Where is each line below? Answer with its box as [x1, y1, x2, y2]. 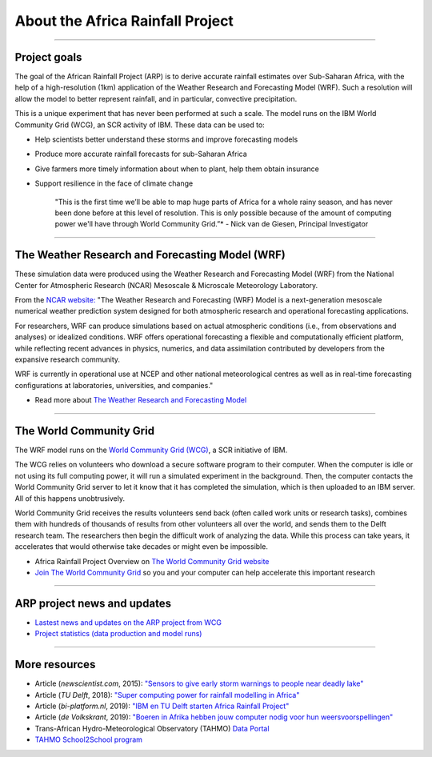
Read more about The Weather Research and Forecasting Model [34, 395, 247, 405]
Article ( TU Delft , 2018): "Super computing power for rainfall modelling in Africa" [34, 690, 300, 699]
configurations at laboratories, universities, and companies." [14, 380, 214, 390]
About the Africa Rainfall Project [14, 12, 234, 30]
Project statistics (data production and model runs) [34, 629, 202, 639]
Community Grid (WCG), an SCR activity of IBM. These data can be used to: [14, 120, 266, 130]
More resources [14, 658, 96, 671]
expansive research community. [14, 354, 120, 364]
